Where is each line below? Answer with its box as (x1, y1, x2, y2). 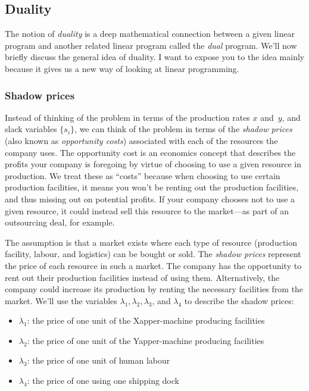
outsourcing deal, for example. (5, 216, 115, 229)
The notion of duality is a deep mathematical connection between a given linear (5, 27, 295, 40)
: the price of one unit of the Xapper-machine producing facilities (27, 314, 265, 327)
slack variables (5, 123, 57, 135)
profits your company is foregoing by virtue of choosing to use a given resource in (5, 158, 302, 170)
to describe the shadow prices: (184, 294, 294, 306)
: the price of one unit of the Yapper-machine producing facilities (27, 334, 264, 346)
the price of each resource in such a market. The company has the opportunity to (5, 259, 302, 271)
